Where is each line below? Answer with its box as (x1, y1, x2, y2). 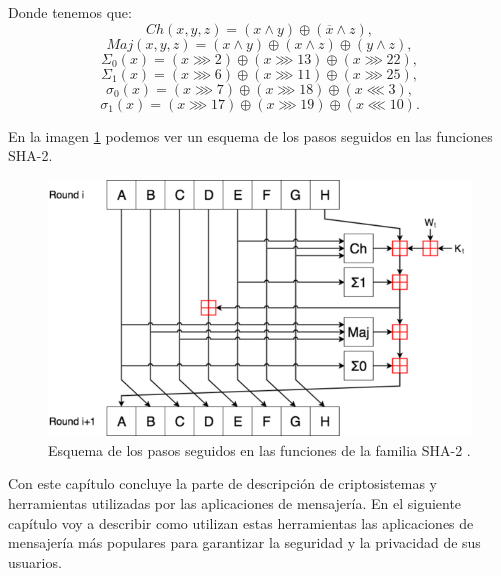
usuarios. (8, 551, 62, 572)
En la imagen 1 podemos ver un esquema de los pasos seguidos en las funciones (8, 125, 493, 146)
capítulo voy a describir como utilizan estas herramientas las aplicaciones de (8, 512, 474, 533)
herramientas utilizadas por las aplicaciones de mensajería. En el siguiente (8, 493, 462, 514)
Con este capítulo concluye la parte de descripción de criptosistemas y (8, 473, 438, 494)
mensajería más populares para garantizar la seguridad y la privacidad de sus (8, 532, 481, 553)
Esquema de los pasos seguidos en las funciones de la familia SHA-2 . (48, 439, 471, 460)
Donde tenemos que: (8, 2, 132, 22)
